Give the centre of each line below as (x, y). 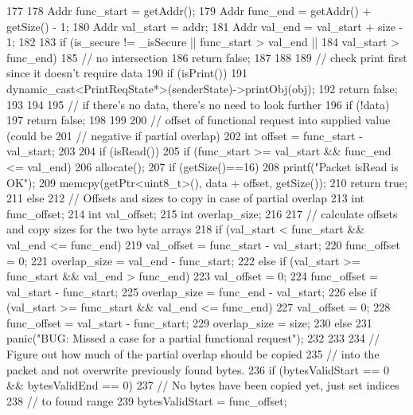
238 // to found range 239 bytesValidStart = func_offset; (147, 400)
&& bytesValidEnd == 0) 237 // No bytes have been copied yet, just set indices (203, 385)
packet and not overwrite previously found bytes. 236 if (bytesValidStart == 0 (198, 369)
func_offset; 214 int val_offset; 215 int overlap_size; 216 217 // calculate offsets (202, 213)
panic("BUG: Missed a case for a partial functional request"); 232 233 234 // (193, 338)
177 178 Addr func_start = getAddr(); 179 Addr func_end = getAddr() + (189, 10)
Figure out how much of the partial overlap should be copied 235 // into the (193, 354)
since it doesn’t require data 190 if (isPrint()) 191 (127, 73)
